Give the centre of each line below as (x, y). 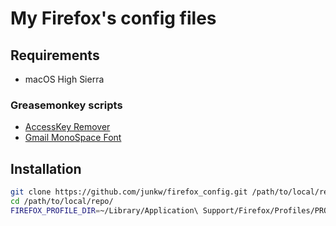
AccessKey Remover (67, 127)
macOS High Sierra (64, 79)
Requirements (55, 55)
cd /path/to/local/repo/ (62, 201)
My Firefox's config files (113, 18)
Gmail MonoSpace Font (73, 138)
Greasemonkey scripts (66, 105)
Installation (46, 168)
